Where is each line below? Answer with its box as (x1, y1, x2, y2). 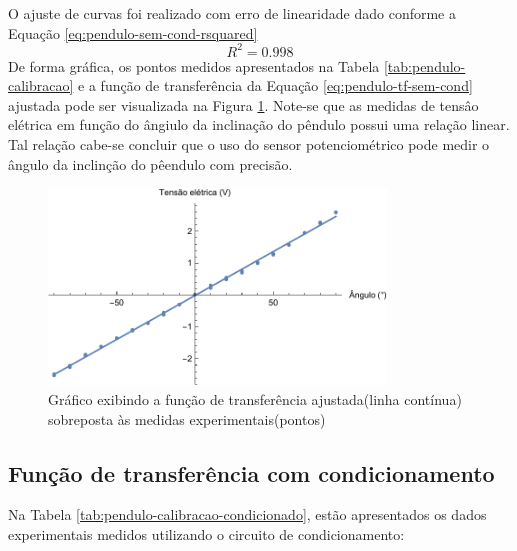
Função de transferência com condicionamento (8, 457, 495, 488)
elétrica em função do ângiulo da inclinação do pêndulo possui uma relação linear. (8, 114, 510, 135)
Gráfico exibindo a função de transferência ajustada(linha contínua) (48, 389, 462, 410)
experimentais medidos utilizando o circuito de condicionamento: (8, 524, 405, 544)
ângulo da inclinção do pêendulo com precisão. (8, 153, 293, 174)
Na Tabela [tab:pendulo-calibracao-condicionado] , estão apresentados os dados (8, 504, 487, 525)
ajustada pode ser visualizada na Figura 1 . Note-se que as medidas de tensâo (8, 94, 479, 115)
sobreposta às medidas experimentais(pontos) (48, 408, 326, 429)
